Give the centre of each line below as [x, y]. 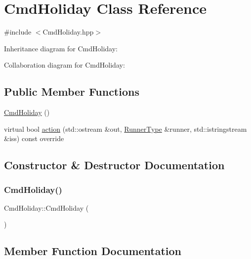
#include [18, 32]
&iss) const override [34, 138]
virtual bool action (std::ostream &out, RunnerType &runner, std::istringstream [125, 129]
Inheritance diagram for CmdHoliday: [61, 48]
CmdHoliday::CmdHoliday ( [46, 207]
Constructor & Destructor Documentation [114, 165]
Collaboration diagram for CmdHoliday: [64, 65]
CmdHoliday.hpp [68, 32]
